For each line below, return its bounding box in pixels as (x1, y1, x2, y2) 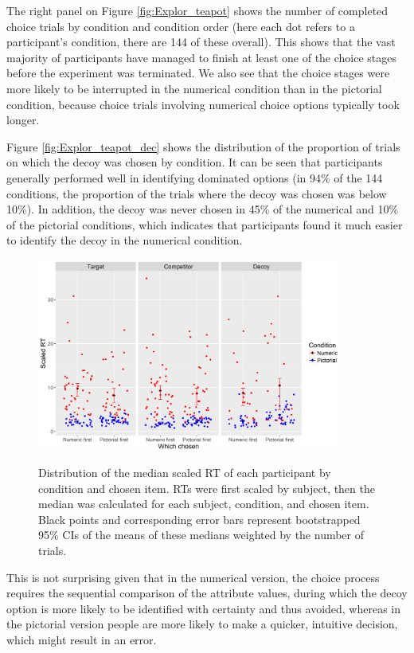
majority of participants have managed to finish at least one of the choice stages (6, 49, 397, 65)
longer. (6, 111, 40, 128)
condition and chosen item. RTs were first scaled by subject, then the (38, 479, 375, 496)
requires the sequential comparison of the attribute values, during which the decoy (6, 585, 408, 601)
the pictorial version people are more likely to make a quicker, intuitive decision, (6, 616, 398, 632)
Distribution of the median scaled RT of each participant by (38, 464, 331, 481)
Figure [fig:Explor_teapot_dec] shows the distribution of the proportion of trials (6, 138, 400, 154)
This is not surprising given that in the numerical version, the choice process (6, 569, 380, 585)
